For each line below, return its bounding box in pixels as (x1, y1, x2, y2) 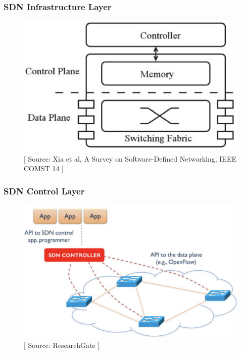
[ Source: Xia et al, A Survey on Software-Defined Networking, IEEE (24, 153, 236, 164)
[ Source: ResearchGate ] (24, 339, 100, 350)
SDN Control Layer (4, 184, 85, 197)
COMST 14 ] (24, 163, 64, 174)
